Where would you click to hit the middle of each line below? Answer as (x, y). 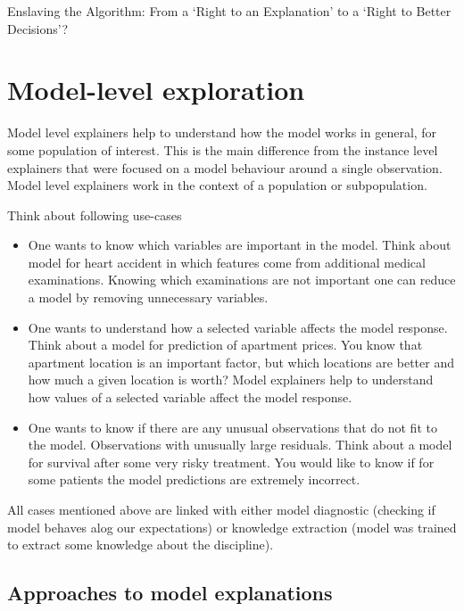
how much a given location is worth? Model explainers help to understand (231, 380)
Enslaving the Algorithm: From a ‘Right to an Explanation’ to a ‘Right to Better (229, 11)
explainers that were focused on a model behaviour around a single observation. (225, 167)
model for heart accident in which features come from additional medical (227, 262)
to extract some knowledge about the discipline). (141, 545)
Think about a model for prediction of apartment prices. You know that (225, 345)
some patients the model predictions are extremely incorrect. (194, 479)
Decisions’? (38, 28)
